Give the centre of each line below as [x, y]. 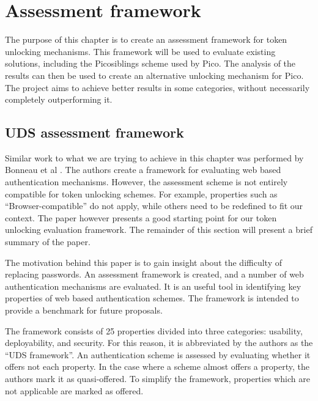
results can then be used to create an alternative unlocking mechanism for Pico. [154, 75]
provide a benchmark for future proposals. [84, 310]
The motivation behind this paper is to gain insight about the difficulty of [143, 262]
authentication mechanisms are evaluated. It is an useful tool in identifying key [153, 286]
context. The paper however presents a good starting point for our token [141, 217]
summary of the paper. [48, 242]
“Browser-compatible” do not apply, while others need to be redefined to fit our [154, 206]
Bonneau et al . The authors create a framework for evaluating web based [143, 170]
